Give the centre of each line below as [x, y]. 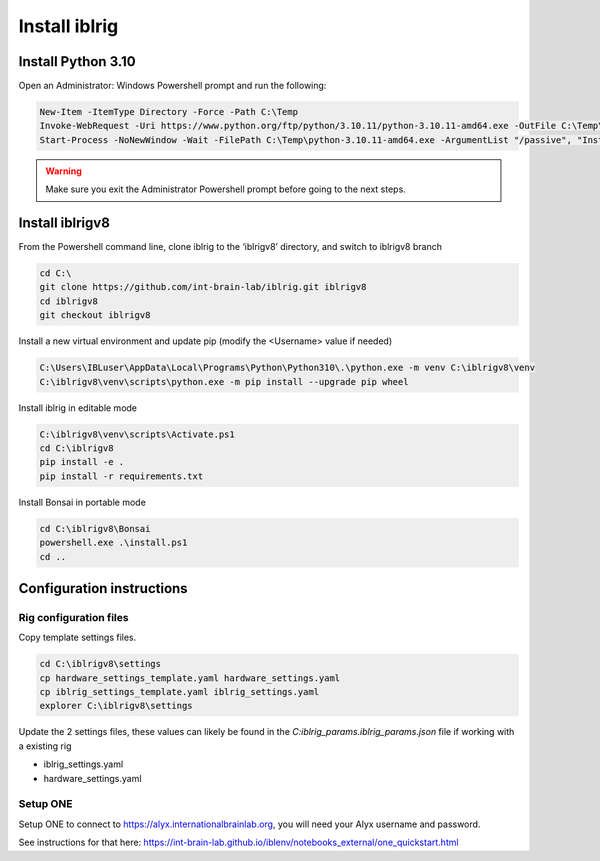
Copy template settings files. [77, 637]
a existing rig [45, 746]
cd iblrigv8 [69, 301]
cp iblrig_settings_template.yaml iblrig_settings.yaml [179, 692]
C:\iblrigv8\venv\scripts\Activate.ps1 [137, 434]
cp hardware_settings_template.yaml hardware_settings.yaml [190, 678]
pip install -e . [82, 462]
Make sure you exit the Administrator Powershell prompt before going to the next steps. [226, 189]
